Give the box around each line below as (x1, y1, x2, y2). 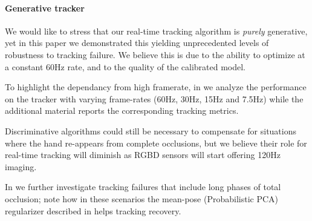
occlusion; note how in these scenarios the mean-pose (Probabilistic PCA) (5, 192, 279, 205)
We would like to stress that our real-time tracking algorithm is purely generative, (5, 24, 308, 37)
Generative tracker (5, 1, 85, 14)
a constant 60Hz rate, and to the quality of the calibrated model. (5, 60, 245, 73)
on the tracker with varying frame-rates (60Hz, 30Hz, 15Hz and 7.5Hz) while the (5, 92, 304, 105)
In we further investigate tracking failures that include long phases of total (5, 180, 281, 193)
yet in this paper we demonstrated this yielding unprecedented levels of (5, 36, 269, 49)
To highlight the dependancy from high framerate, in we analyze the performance (5, 81, 307, 93)
